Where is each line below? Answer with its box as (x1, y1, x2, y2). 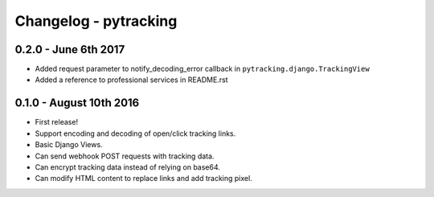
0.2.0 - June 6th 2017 (14, 43, 125, 56)
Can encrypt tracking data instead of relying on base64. (35, 162, 221, 172)
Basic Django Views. (35, 140, 104, 150)
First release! (35, 117, 79, 127)
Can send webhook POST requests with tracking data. (35, 151, 215, 161)
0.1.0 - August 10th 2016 (14, 96, 140, 110)
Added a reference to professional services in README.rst (35, 75, 228, 84)
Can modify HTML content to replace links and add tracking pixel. (35, 174, 252, 183)
